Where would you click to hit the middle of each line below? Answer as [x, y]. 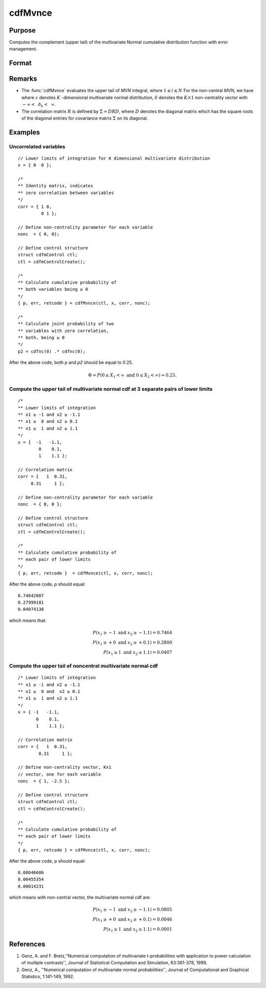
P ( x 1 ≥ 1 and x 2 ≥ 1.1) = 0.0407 [138, 653]
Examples [25, 132]
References [27, 944]
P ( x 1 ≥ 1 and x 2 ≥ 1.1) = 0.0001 [138, 930]
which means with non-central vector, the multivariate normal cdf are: [80, 897]
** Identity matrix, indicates [56, 186]
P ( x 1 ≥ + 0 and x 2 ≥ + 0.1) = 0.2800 [133, 643]
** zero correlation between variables [66, 193]
